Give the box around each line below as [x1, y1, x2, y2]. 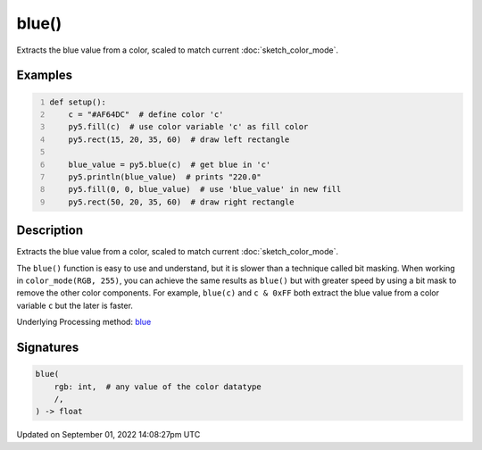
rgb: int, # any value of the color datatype [54, 381, 262, 392]
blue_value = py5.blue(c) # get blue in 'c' [68, 159, 271, 170]
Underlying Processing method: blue [16, 317, 152, 328]
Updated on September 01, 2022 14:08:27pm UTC [16, 429, 201, 440]
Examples [16, 68, 73, 83]
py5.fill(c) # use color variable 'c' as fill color [68, 121, 309, 132]
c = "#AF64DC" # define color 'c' [68, 109, 224, 120]
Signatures [16, 339, 79, 354]
